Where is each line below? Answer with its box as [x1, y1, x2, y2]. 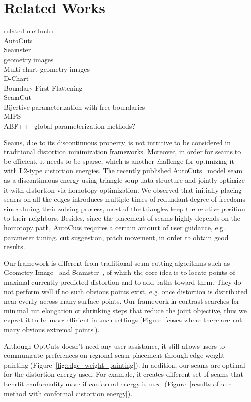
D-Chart [4, 73, 29, 83]
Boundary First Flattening [4, 82, 83, 93]
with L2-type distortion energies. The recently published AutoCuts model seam [4, 165, 243, 176]
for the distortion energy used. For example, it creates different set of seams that [4, 369, 243, 379]
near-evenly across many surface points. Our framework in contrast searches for [4, 296, 240, 306]
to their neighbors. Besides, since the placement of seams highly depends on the [4, 213, 241, 223]
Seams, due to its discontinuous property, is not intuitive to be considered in [4, 137, 231, 147]
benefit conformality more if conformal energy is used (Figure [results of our [4, 378, 231, 388]
